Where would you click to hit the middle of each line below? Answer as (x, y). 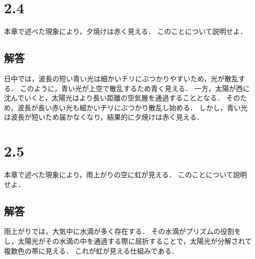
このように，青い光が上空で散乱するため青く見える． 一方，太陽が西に (135, 88)
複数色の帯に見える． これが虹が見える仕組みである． (91, 250)
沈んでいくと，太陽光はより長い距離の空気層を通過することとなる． (114, 98)
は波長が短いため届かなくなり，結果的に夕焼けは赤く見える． (104, 117)
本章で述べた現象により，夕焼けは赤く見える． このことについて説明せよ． (126, 31)
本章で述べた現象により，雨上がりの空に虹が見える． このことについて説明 (126, 175)
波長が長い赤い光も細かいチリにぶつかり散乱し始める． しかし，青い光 (132, 107)
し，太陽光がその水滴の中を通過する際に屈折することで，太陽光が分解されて (128, 241)
